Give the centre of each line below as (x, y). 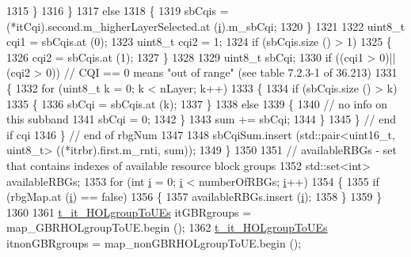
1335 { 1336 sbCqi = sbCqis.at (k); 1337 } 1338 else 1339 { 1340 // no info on (197, 103)
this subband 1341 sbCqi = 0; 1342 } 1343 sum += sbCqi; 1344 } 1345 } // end (201, 119)
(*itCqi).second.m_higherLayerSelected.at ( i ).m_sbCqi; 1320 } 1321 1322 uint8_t (206, 26)
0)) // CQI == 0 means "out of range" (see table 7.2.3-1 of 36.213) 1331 (222, 72)
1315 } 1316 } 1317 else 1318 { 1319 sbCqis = (118, 10)
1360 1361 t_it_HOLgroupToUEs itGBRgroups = (129, 212)
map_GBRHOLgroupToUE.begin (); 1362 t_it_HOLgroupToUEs (167, 227)
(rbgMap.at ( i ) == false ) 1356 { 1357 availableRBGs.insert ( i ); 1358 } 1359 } (194, 197)
